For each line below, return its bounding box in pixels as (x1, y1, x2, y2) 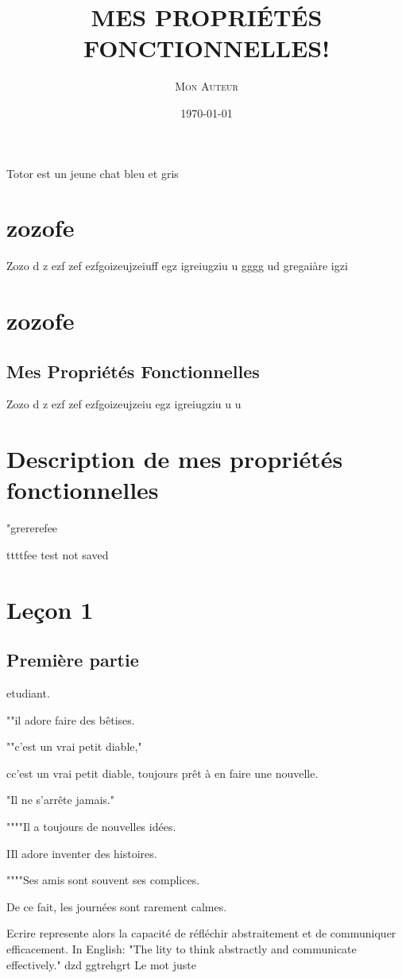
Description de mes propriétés (6, 443, 343, 475)
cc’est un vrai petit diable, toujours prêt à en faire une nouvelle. (6, 764, 319, 781)
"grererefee (6, 520, 58, 536)
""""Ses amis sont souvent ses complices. (6, 872, 200, 888)
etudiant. (6, 685, 50, 702)
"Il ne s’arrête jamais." (6, 791, 114, 808)
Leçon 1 (6, 593, 94, 625)
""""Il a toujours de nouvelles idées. (6, 818, 176, 835)
